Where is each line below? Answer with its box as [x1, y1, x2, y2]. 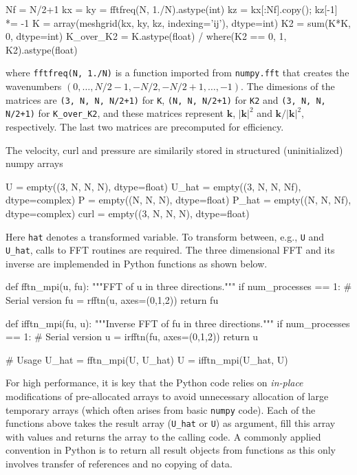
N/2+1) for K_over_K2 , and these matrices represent [6, 106, 224, 120]
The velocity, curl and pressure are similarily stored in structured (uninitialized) [6, 142, 343, 157]
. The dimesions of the [241, 79, 335, 93]
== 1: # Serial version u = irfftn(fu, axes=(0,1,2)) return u [6, 329, 259, 344]
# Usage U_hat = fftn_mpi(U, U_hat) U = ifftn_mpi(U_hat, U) [6, 352, 288, 366]
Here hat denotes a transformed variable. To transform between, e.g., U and [6, 229, 325, 243]
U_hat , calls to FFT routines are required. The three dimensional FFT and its [6, 243, 335, 257]
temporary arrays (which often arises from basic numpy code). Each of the [6, 402, 316, 417]
